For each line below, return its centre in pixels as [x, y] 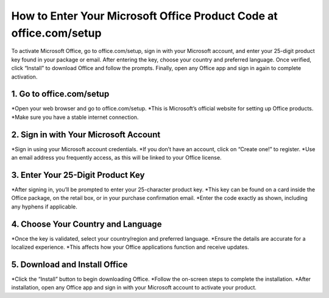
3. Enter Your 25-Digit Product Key [78, 175]
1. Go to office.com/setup [60, 94]
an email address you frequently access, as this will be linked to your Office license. [116, 158]
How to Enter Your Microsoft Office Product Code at [145, 16]
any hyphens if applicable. [44, 207]
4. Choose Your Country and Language [87, 224]
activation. [24, 77]
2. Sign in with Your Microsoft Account [86, 134]
